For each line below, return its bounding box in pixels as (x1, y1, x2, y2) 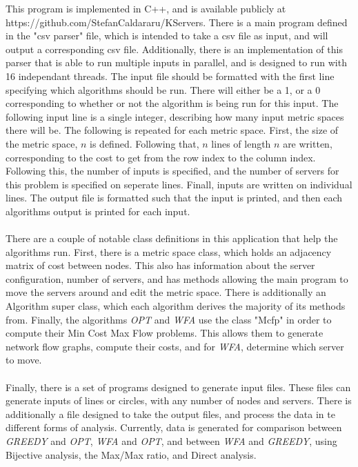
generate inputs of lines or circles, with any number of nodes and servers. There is (6, 393, 352, 408)
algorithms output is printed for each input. (6, 203, 190, 218)
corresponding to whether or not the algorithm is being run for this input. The (6, 96, 339, 110)
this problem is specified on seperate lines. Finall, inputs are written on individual (6, 177, 352, 191)
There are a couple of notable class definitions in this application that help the (6, 231, 338, 246)
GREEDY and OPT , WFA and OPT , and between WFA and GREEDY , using (6, 434, 337, 448)
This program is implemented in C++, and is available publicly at (6, 1, 286, 15)
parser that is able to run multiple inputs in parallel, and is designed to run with (6, 55, 347, 70)
